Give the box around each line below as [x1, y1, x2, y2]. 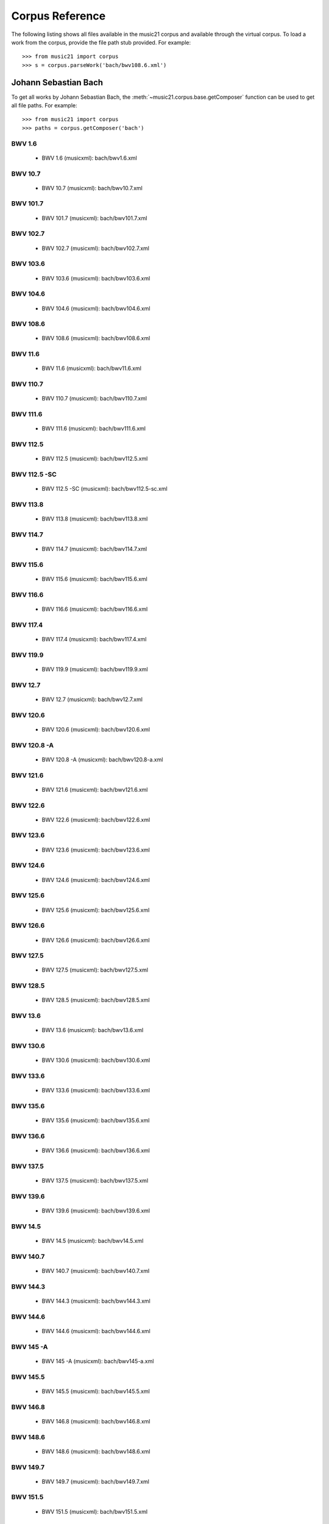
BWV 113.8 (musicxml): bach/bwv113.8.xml [41, 515, 148, 522]
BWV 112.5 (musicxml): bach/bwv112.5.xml [41, 455, 148, 463]
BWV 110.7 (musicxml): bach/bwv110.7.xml [41, 395, 147, 402]
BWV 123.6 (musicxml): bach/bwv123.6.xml [41, 846, 150, 853]
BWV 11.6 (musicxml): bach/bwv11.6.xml [41, 365, 141, 372]
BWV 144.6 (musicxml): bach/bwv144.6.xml [41, 1327, 150, 1334]
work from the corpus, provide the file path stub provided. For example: [11, 38, 191, 46]
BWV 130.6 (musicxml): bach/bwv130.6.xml [41, 1056, 150, 1064]
